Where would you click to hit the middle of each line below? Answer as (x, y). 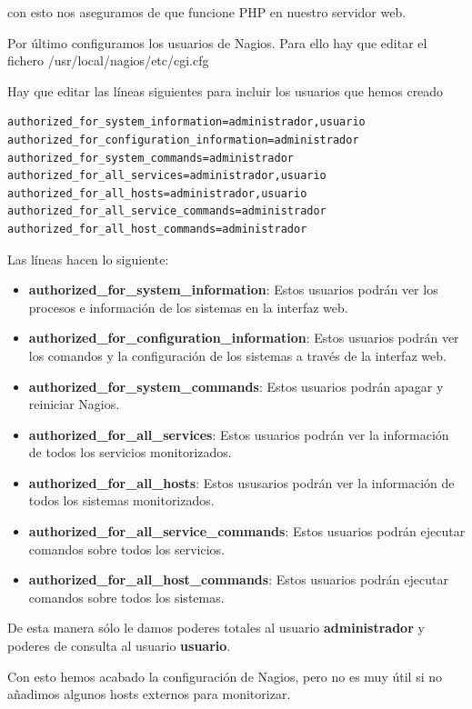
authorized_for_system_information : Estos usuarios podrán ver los (233, 290)
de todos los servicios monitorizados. (130, 452)
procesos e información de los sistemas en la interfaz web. (188, 307)
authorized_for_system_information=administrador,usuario (186, 122)
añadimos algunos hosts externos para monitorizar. (149, 694)
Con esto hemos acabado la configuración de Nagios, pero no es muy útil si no (225, 676)
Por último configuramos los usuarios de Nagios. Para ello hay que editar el (217, 42)
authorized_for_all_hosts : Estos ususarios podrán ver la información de (241, 482)
